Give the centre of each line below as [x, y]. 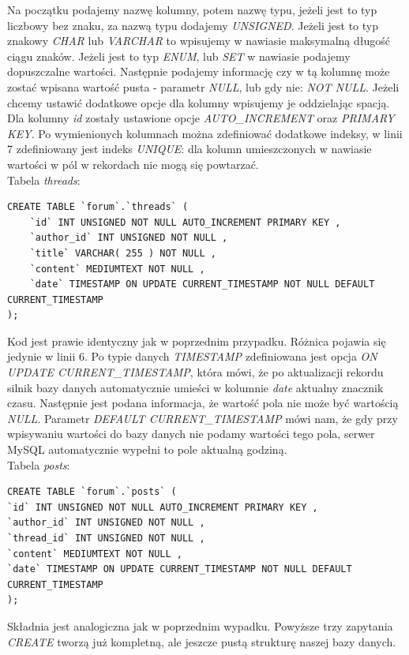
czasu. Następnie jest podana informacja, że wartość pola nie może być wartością [203, 403]
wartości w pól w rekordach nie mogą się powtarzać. [133, 164]
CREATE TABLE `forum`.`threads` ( [98, 207]
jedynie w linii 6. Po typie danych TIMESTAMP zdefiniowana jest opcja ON [192, 356]
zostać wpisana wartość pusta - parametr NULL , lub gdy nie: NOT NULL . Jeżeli [203, 86]
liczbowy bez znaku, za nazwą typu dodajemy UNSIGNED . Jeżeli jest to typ [193, 25]
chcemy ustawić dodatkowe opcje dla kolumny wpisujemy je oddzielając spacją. [199, 102]
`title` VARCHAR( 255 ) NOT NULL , [123, 253]
